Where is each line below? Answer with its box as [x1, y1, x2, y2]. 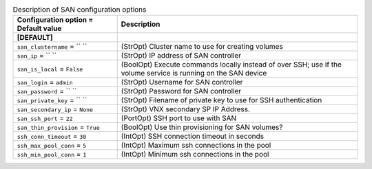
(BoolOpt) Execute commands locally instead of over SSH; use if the [121, 60, 342, 69]
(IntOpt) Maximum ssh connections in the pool [121, 141, 271, 150]
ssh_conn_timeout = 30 [17, 131, 87, 141]
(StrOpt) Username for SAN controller [121, 78, 243, 87]
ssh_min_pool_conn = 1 [17, 150, 87, 159]
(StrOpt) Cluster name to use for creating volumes [121, 42, 284, 52]
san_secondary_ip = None [17, 104, 93, 114]
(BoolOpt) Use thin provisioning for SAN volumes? [121, 122, 283, 132]
